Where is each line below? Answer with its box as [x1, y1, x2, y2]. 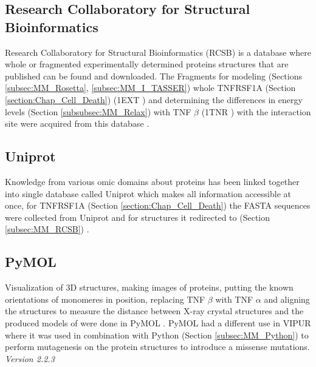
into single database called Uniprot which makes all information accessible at [5, 187, 292, 200]
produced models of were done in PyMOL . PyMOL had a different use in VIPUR [5, 316, 311, 329]
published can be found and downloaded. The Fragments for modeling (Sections [5, 69, 303, 82]
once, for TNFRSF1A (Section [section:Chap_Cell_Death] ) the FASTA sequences [5, 199, 311, 212]
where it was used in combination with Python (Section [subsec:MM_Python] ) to [5, 328, 309, 341]
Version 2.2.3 [5, 352, 55, 365]
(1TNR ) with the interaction [201, 105, 311, 118]
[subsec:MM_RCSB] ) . [5, 223, 89, 235]
